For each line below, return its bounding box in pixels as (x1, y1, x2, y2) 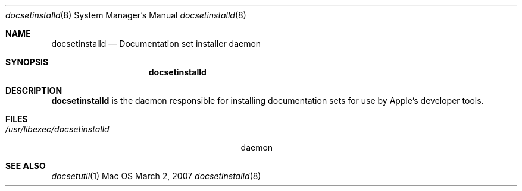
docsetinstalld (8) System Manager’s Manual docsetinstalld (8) (5, 10, 246, 20)
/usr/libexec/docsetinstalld (5, 124, 110, 134)
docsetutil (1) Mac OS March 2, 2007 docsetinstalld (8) (51, 171, 261, 181)
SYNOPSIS (5, 57, 49, 67)
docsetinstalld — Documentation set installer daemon (51, 39, 261, 49)
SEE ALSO (5, 161, 46, 171)
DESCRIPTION (5, 85, 62, 95)
